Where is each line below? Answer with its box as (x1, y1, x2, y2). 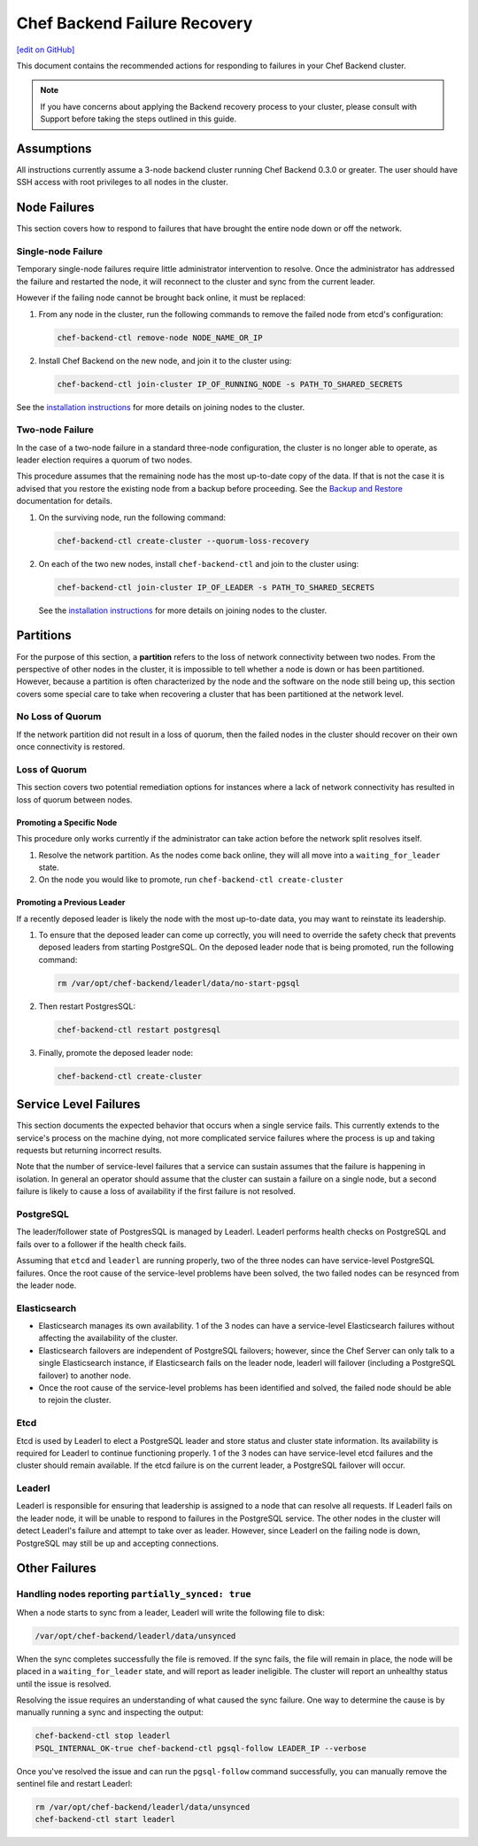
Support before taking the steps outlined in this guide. (40, 113, 237, 124)
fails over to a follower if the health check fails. (16, 1238, 187, 1249)
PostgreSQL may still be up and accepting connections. (16, 1538, 219, 1548)
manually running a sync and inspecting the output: (16, 1707, 204, 1718)
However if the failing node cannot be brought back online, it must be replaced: (16, 292, 305, 303)
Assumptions (16, 141, 92, 156)
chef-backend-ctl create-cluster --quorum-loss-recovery (57, 536, 310, 546)
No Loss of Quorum (16, 710, 102, 723)
